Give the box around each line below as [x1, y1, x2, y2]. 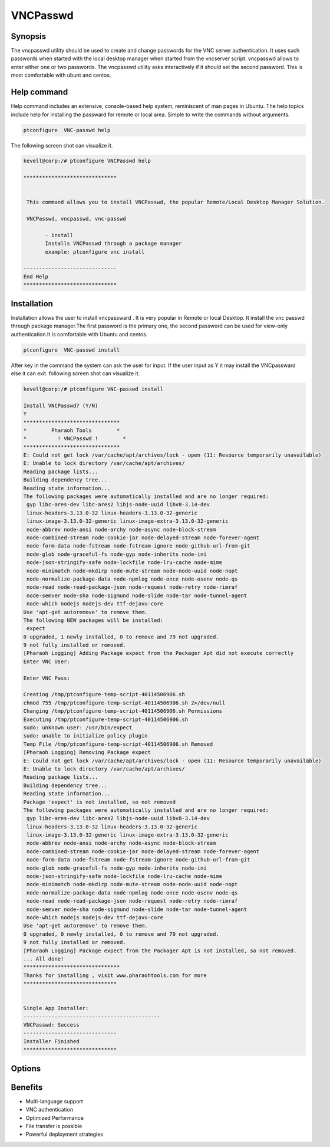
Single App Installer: [23, 1005, 89, 1012]
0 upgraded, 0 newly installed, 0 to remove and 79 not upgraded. [23, 930, 219, 938]
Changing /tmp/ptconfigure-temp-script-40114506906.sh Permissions [23, 708, 223, 715]
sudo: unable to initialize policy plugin [23, 732, 148, 739]
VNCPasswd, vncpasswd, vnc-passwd [27, 215, 126, 222]
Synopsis [11, 31, 47, 41]
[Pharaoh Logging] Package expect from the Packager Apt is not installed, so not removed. [23, 947, 297, 954]
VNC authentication [25, 1106, 74, 1113]
